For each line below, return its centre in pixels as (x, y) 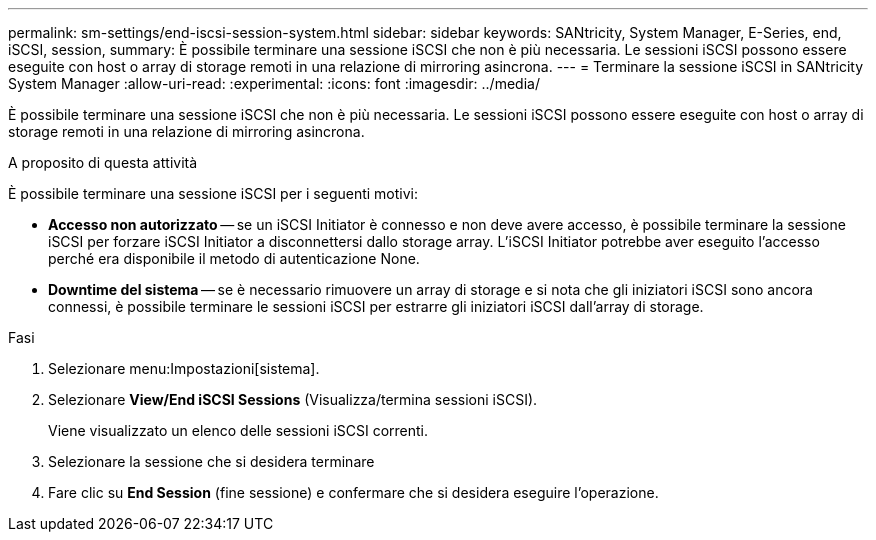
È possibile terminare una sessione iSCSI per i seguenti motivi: (213, 193)
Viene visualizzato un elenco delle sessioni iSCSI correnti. (238, 430)
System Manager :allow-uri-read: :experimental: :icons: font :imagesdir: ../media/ (274, 83)
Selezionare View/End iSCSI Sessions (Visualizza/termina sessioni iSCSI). (293, 399)
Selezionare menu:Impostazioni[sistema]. (184, 368)
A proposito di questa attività (103, 162)
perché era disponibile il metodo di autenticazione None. (234, 258)
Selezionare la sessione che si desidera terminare (211, 461)
